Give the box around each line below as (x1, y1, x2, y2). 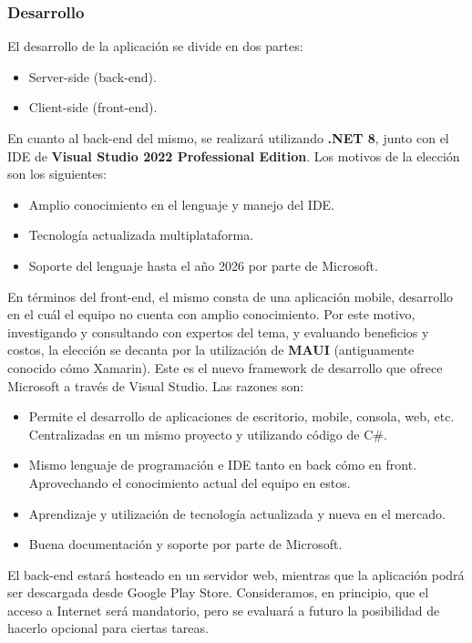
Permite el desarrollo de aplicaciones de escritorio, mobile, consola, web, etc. (28, 407, 455, 426)
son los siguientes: (7, 164, 107, 183)
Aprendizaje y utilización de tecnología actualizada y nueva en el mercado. (28, 503, 446, 523)
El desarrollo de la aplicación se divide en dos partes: (7, 36, 303, 56)
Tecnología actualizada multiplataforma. (28, 225, 254, 244)
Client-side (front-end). (28, 98, 158, 117)
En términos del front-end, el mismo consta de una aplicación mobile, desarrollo (7, 286, 454, 306)
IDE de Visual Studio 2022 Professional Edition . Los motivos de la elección (7, 146, 460, 165)
